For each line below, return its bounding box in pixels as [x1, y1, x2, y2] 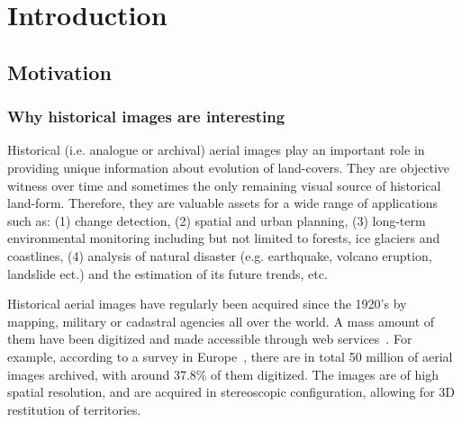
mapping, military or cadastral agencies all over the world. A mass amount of [7, 311, 435, 330]
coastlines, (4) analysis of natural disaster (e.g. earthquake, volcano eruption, [7, 246, 432, 265]
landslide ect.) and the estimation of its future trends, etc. [7, 264, 328, 283]
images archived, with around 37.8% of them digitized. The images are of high [7, 364, 439, 383]
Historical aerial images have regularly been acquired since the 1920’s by [7, 294, 407, 313]
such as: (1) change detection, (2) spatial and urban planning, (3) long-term [7, 211, 426, 229]
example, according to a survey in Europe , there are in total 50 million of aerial [7, 346, 453, 365]
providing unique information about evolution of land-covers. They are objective [7, 157, 450, 176]
